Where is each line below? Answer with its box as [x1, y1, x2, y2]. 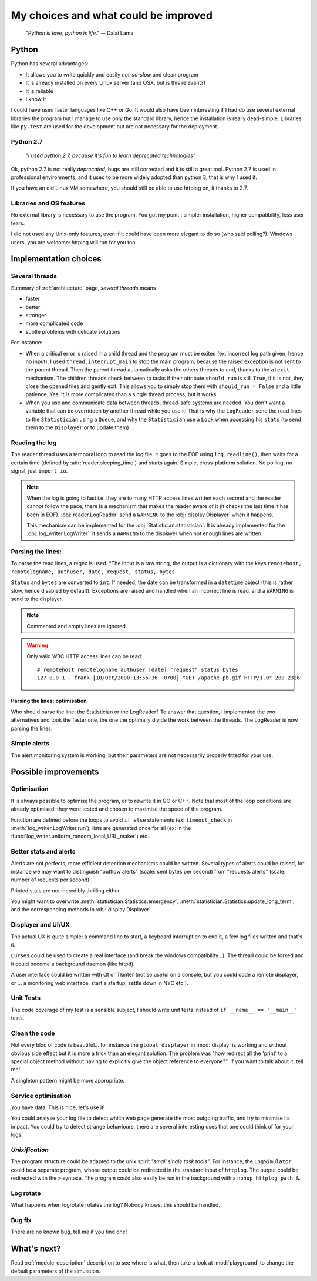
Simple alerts [11, 739, 50, 748]
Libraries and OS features [11, 199, 85, 207]
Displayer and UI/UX [11, 921, 70, 929]
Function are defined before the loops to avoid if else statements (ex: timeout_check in [11, 816, 232, 824]
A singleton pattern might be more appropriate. [11, 1077, 125, 1084]
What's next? [11, 1244, 61, 1254]
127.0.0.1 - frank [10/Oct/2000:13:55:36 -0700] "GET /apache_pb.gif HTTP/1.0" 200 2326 [37, 675, 301, 681]
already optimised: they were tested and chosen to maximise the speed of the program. [11, 805, 223, 812]
